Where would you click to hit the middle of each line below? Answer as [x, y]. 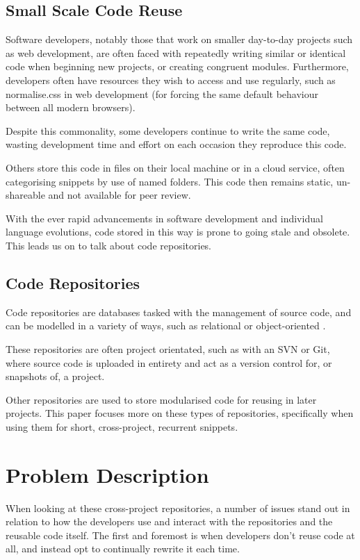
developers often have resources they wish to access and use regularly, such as [171, 80]
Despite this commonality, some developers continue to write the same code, [168, 130]
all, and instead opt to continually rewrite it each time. [123, 549]
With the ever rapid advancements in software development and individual [164, 218]
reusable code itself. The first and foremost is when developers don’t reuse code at [180, 535]
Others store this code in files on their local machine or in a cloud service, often [175, 167]
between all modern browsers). [71, 107]
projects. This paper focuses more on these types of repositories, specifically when [180, 413]
